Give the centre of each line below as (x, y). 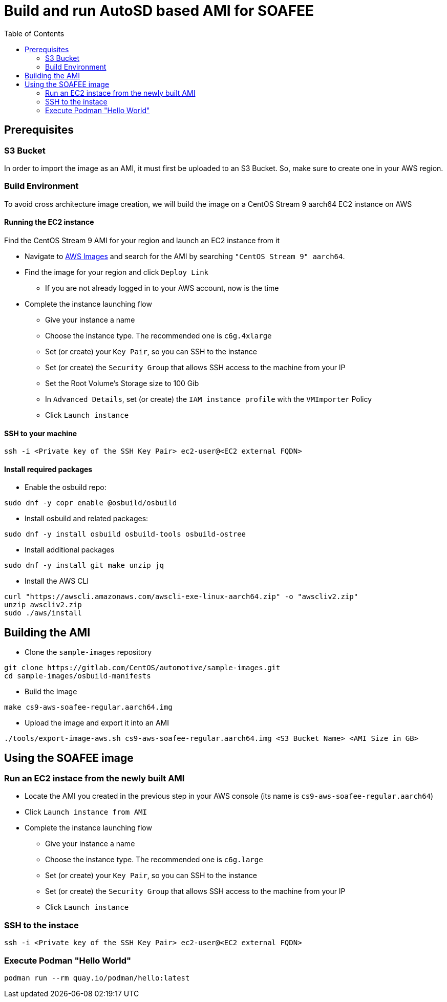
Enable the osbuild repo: (66, 487)
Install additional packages (70, 550)
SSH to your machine (41, 433)
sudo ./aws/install (43, 613)
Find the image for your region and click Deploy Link (116, 272)
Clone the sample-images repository (88, 652)
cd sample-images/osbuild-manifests (78, 676)
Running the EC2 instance (49, 222)
